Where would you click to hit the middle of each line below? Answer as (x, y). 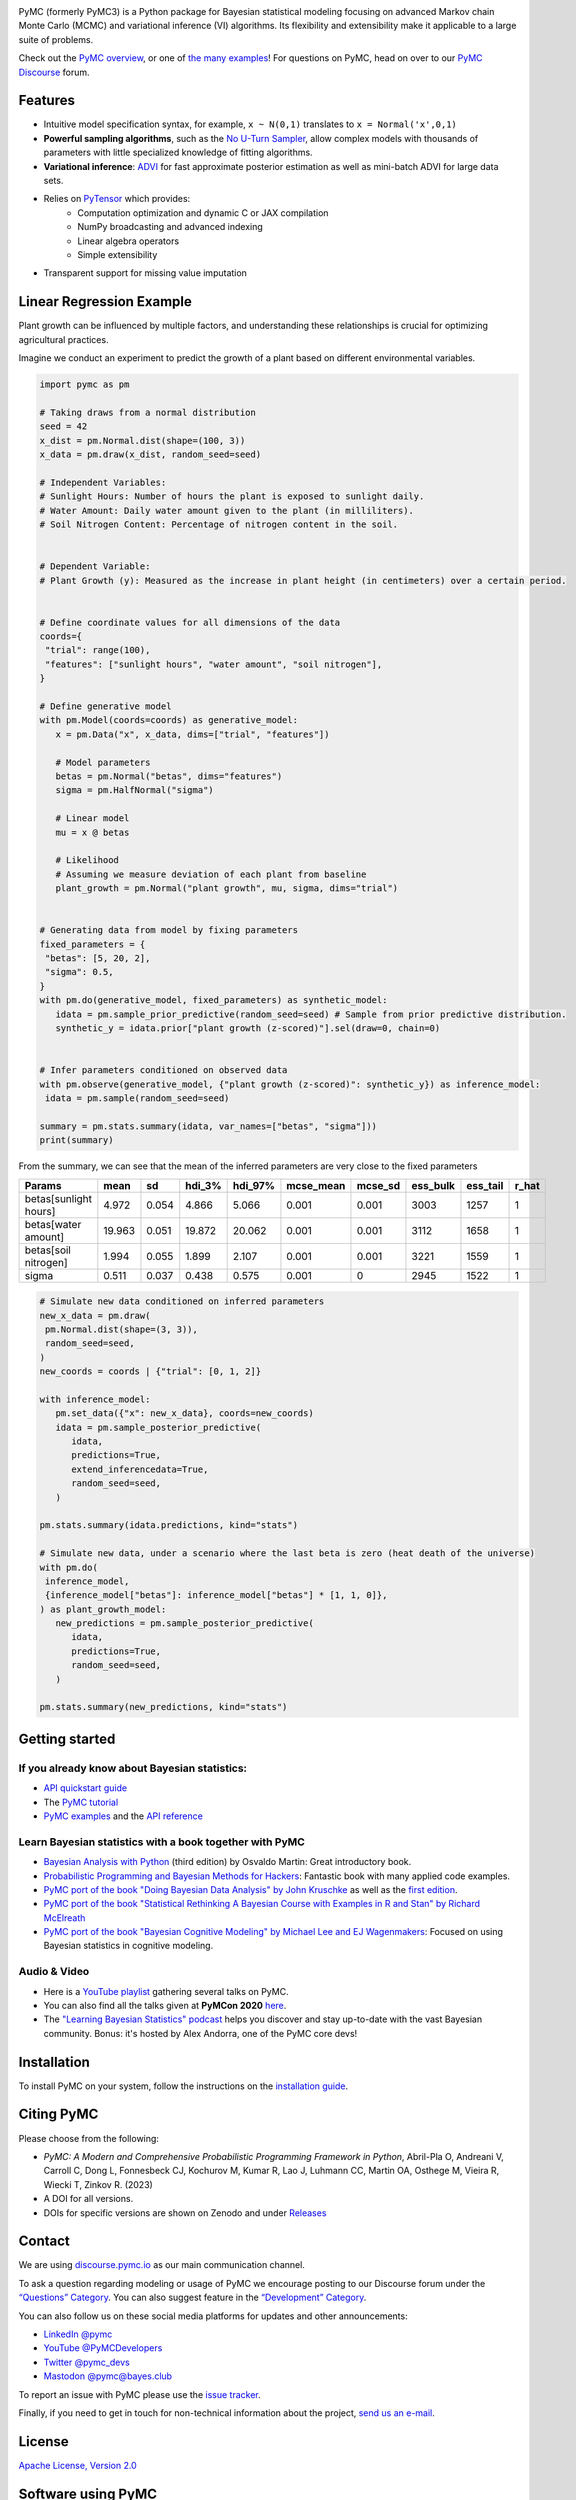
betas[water (53, 1224)
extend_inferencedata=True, (140, 1469)
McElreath (64, 1917)
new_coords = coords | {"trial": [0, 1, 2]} (150, 1371)
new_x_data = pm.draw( (95, 1315)
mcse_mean (316, 1185)
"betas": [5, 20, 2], (98, 958)
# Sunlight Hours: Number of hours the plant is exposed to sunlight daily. (232, 496)
